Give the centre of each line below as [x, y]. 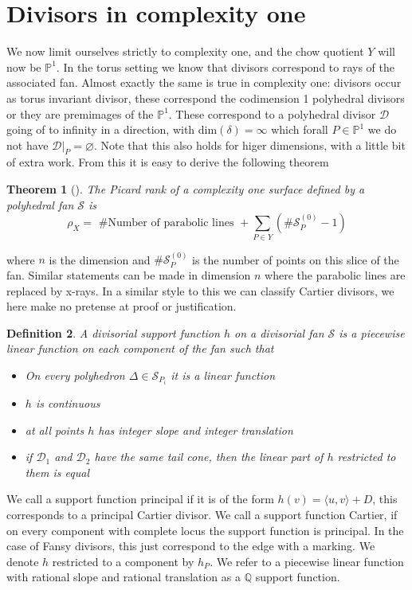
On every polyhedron [75, 375]
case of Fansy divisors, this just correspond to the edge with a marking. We [191, 546]
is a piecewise [372, 332]
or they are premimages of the [80, 113]
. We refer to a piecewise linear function [307, 561]
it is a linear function [223, 375]
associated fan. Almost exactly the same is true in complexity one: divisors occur [204, 82]
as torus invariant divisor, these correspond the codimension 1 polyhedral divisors [206, 98]
